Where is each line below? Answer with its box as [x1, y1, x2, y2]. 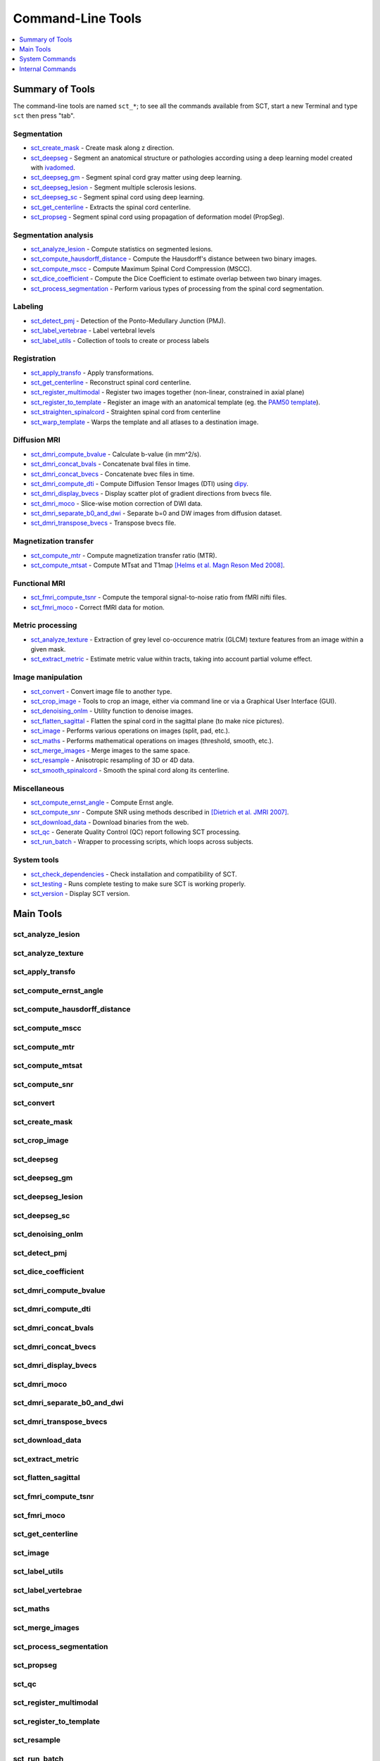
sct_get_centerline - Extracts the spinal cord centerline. [30, 203, 191, 211]
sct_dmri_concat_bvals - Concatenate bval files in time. [30, 460, 191, 468]
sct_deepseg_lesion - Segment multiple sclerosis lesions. [30, 183, 197, 192]
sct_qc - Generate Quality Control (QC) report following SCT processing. [30, 828, 241, 836]
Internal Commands [19, 64, 77, 73]
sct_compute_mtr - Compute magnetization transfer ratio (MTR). [30, 551, 217, 559]
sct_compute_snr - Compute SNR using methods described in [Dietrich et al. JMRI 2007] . [30, 808, 289, 816]
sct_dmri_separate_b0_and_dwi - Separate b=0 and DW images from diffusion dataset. [30, 509, 282, 518]
